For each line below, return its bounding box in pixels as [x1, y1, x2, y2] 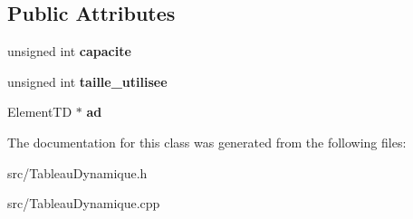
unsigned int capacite [7, 42, 131, 61]
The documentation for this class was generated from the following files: [7, 132, 407, 151]
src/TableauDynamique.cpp [7, 194, 160, 213]
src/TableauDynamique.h [7, 163, 148, 182]
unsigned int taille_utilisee [7, 71, 168, 90]
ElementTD [7, 102, 72, 121]
